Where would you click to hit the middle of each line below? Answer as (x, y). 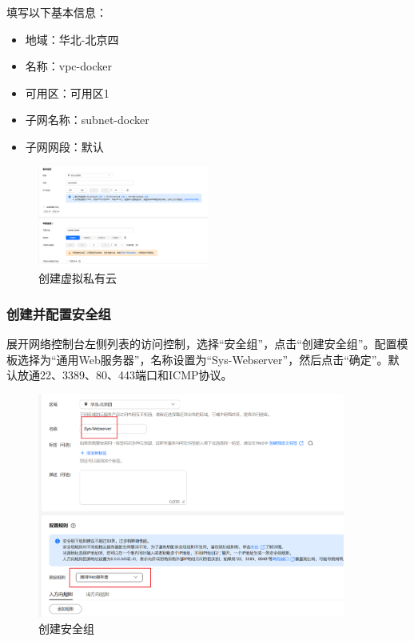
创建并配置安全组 (59, 313)
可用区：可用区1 (67, 92)
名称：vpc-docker (68, 66)
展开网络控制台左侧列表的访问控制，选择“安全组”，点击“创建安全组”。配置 (202, 344)
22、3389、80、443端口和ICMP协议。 (136, 375)
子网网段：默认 (64, 146)
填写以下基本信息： (57, 12)
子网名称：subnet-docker (87, 120)
